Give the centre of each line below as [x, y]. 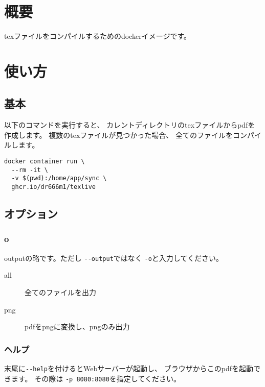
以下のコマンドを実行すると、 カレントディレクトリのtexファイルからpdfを [130, 125]
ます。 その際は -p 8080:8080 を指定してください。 [96, 378]
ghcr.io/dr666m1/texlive [53, 187]
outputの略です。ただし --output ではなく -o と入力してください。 [114, 258]
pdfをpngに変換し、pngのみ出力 [77, 326]
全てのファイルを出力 [60, 292]
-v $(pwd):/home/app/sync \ [59, 178]
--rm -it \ [30, 170]
